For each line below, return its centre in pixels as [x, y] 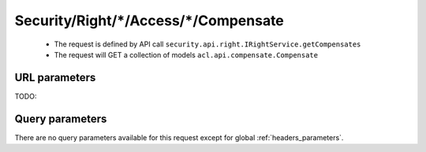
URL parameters [55, 78]
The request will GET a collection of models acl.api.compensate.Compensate [186, 54]
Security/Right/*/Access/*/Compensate [149, 20]
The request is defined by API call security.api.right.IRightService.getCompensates [207, 44]
